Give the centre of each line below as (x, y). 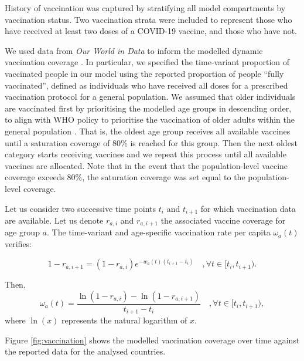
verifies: (18, 244)
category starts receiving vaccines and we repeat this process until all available (146, 154)
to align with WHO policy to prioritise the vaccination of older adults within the (150, 119)
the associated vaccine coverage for (223, 220)
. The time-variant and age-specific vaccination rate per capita (159, 232)
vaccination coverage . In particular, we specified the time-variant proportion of (147, 62)
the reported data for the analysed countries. (85, 351)
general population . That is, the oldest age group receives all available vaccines (148, 131)
